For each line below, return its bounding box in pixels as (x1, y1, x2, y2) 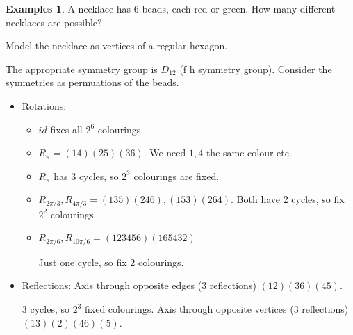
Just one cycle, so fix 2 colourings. (38, 254, 184, 269)
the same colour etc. (206, 145, 292, 160)
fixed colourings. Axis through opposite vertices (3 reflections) (84, 302, 349, 316)
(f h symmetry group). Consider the (179, 61, 332, 76)
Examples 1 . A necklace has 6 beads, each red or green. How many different (6, 1, 336, 15)
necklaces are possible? (6, 15, 102, 29)
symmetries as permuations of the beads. (6, 75, 179, 90)
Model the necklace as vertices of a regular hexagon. (6, 38, 228, 53)
